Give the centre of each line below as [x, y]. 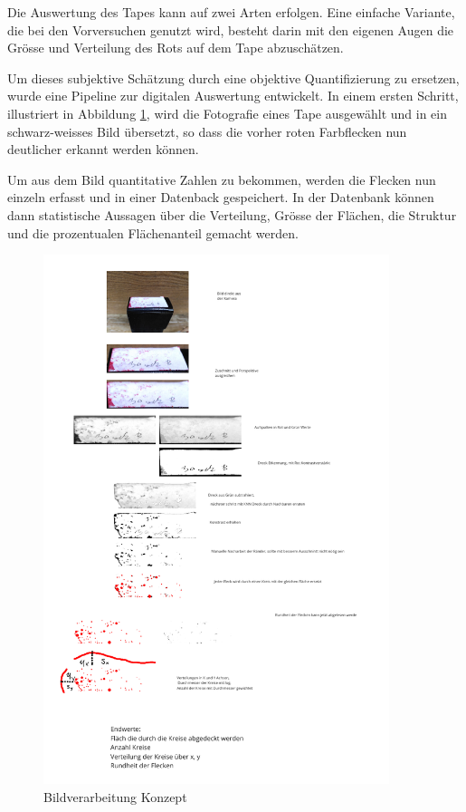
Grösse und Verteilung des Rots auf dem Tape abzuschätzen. [176, 48]
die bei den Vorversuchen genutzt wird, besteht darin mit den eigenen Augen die [231, 29]
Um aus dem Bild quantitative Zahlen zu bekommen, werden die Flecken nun [222, 179]
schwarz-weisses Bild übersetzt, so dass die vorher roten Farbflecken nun [207, 131]
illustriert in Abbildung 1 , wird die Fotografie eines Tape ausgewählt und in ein [227, 113]
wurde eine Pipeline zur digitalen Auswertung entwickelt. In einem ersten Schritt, [233, 96]
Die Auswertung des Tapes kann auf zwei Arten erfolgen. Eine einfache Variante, [231, 12]
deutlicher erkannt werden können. [103, 149]
